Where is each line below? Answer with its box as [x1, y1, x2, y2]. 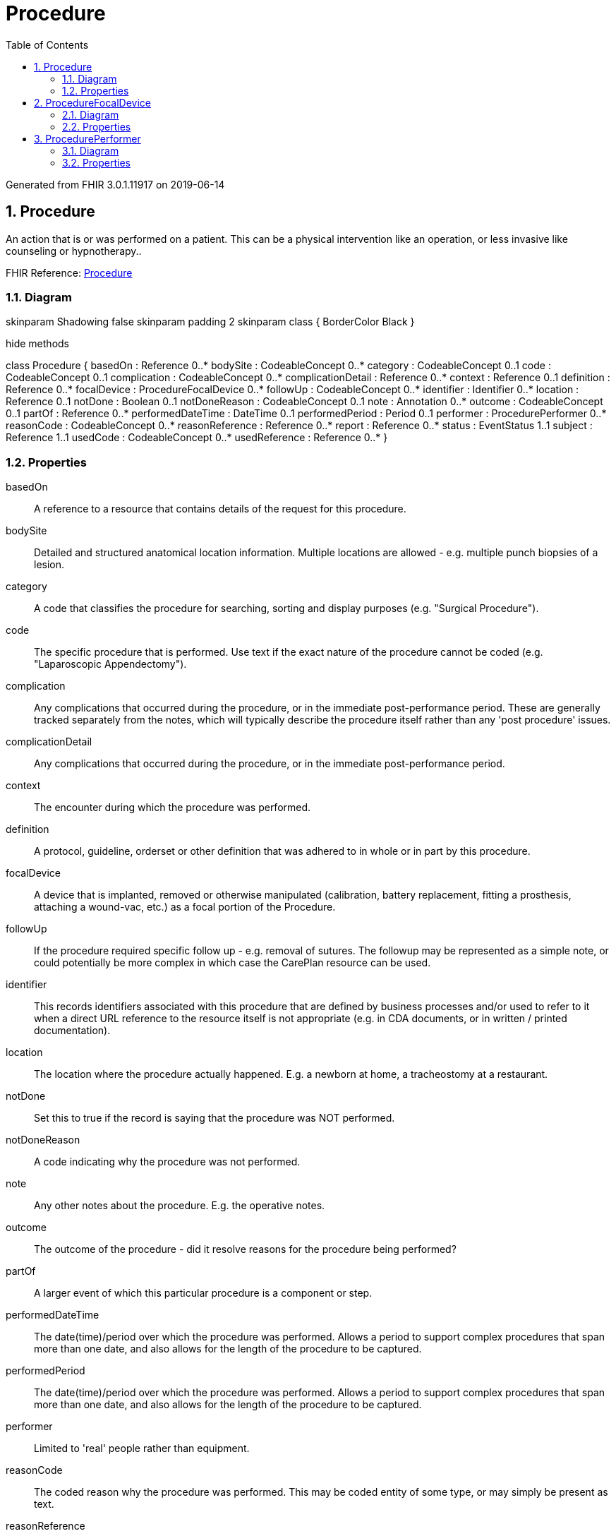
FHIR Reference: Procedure [6, 266, 133, 279]
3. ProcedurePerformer [34, 132, 141, 145]
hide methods [6, 337, 69, 350]
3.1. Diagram [62, 144, 119, 157]
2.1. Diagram [62, 108, 119, 121]
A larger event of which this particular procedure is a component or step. [34, 1287, 373, 1300]
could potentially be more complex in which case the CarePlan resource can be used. [34, 956, 431, 969]
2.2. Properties [62, 120, 131, 133]
